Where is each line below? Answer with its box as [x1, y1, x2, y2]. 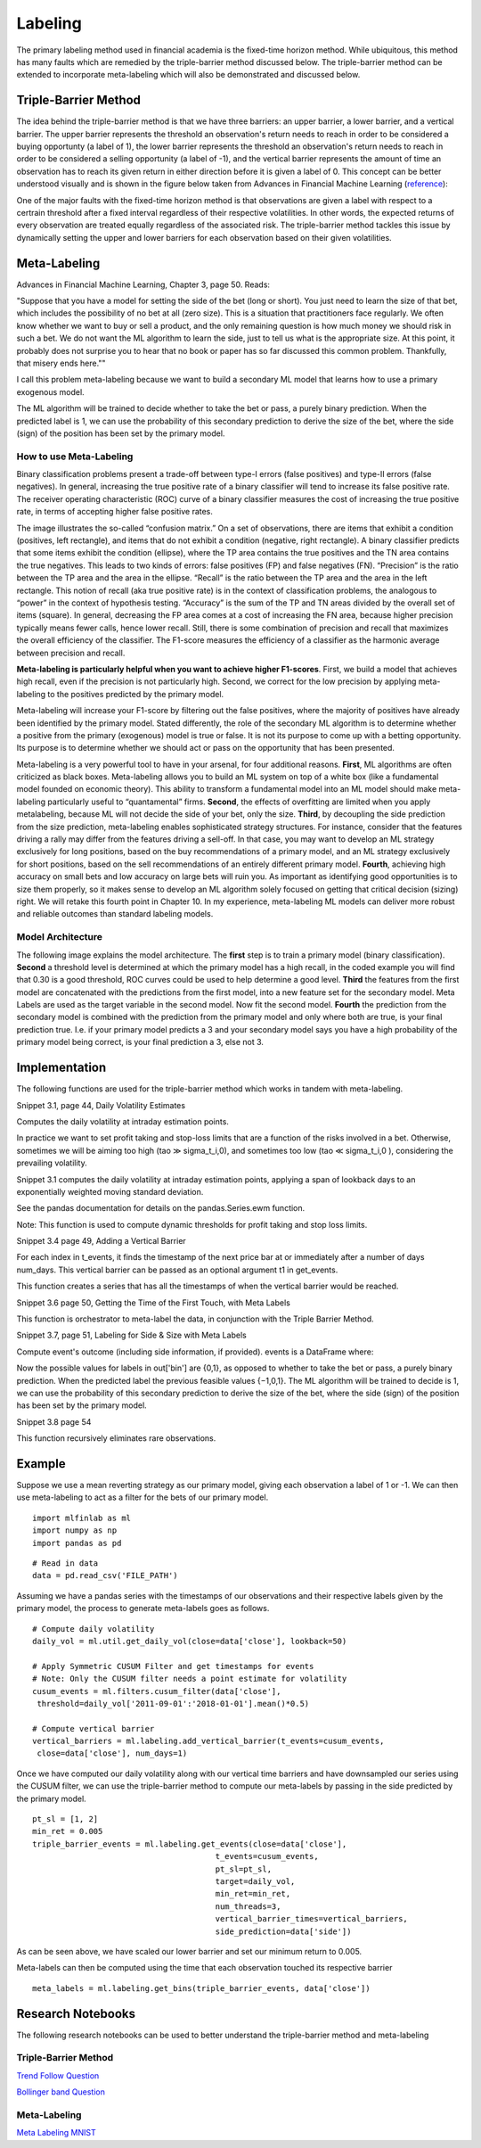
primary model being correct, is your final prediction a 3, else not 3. [16, 1037, 265, 1048]
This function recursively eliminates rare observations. [16, 1433, 216, 1444]
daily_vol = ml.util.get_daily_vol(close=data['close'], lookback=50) [32, 1636, 347, 1646]
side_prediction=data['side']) [215, 1926, 352, 1937]
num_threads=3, [215, 1901, 281, 1912]
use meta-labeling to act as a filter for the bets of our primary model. [16, 1492, 269, 1502]
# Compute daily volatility [32, 1624, 155, 1634]
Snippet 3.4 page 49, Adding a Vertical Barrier [16, 1236, 186, 1247]
